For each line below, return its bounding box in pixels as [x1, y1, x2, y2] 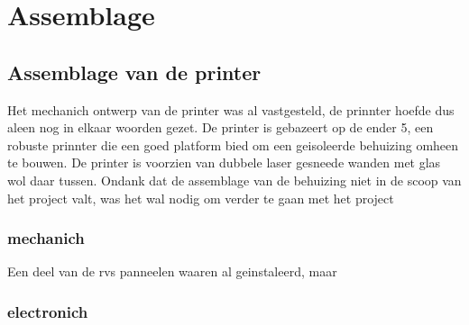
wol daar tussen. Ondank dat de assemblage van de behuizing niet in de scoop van [7, 170, 462, 189]
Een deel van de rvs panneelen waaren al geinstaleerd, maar [7, 262, 337, 281]
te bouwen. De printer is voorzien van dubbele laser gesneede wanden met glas [7, 153, 441, 172]
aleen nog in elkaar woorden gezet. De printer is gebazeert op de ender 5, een [7, 118, 434, 137]
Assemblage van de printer [7, 58, 262, 86]
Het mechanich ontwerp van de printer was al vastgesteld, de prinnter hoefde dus [7, 100, 455, 119]
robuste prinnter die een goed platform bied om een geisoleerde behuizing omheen [7, 135, 459, 154]
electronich [7, 300, 88, 322]
